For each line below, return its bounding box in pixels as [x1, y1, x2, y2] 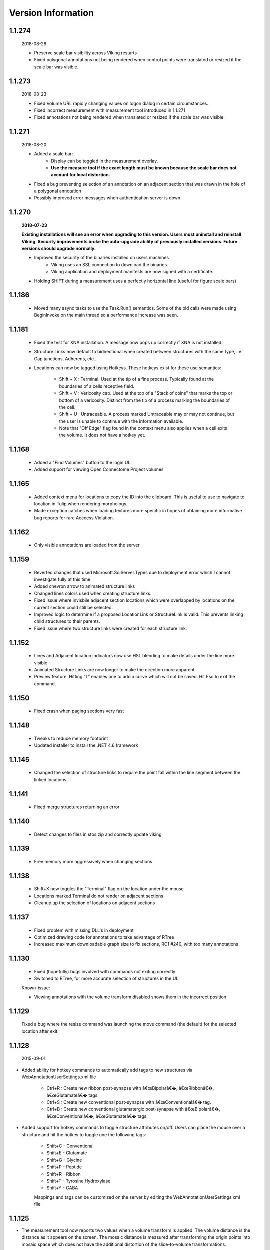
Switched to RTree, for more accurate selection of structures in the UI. [34, 975, 179, 982]
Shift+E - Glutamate [46, 1150, 87, 1156]
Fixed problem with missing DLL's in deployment [34, 927, 134, 933]
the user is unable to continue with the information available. [59, 418, 183, 424]
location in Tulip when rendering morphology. [34, 501, 128, 507]
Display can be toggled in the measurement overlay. [51, 158, 158, 164]
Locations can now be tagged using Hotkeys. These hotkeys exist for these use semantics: [34, 365, 222, 371]
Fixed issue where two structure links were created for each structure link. [34, 625, 187, 631]
